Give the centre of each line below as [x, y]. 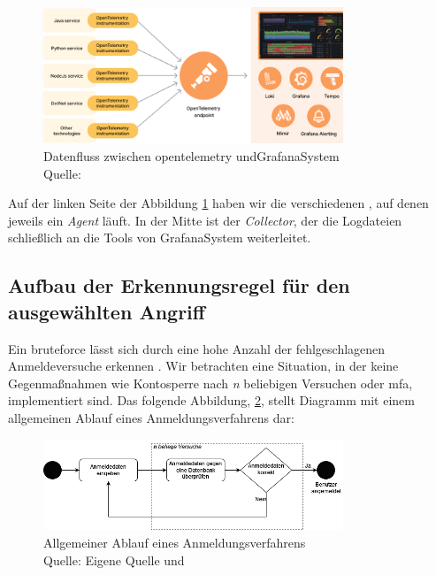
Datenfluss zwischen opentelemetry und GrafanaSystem [191, 156]
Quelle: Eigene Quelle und [114, 560]
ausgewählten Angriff [107, 311]
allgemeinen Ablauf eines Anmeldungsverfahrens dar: [151, 418]
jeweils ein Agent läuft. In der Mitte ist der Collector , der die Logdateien [205, 220]
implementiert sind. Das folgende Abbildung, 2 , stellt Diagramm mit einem [211, 400]
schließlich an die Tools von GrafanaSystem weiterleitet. [160, 238]
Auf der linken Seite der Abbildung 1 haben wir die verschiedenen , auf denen [218, 203]
